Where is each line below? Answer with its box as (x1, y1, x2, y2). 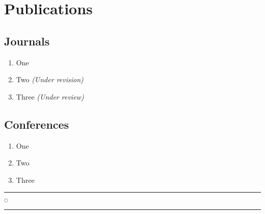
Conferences (4, 116, 69, 132)
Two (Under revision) (16, 74, 84, 85)
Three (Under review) (16, 91, 84, 102)
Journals (4, 33, 50, 49)
